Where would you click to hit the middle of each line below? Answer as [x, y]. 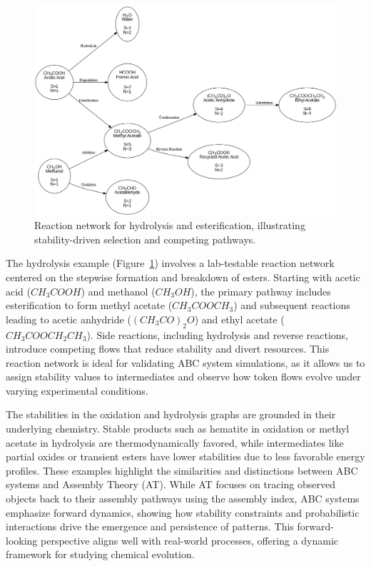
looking [22, 540]
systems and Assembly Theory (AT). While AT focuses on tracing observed [171, 484]
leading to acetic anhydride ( [68, 319]
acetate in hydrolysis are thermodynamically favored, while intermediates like [175, 442]
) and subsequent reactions [292, 305]
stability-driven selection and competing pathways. [145, 239]
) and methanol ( [118, 291]
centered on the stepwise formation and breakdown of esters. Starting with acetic [183, 277]
